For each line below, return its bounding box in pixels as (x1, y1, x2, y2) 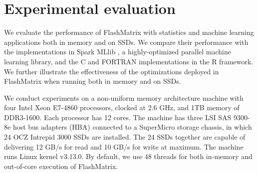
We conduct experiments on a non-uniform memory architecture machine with (4, 92, 244, 103)
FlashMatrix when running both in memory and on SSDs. (4, 76, 181, 86)
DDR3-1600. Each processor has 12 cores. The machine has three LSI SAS (4, 112, 232, 122)
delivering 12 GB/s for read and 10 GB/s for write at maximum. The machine (4, 141, 244, 152)
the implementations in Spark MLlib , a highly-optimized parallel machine (4, 46, 232, 57)
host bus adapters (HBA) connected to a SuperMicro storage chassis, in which (12, 122, 252, 132)
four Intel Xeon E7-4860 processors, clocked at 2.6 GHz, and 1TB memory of (4, 102, 240, 113)
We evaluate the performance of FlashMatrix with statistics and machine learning (4, 27, 254, 37)
